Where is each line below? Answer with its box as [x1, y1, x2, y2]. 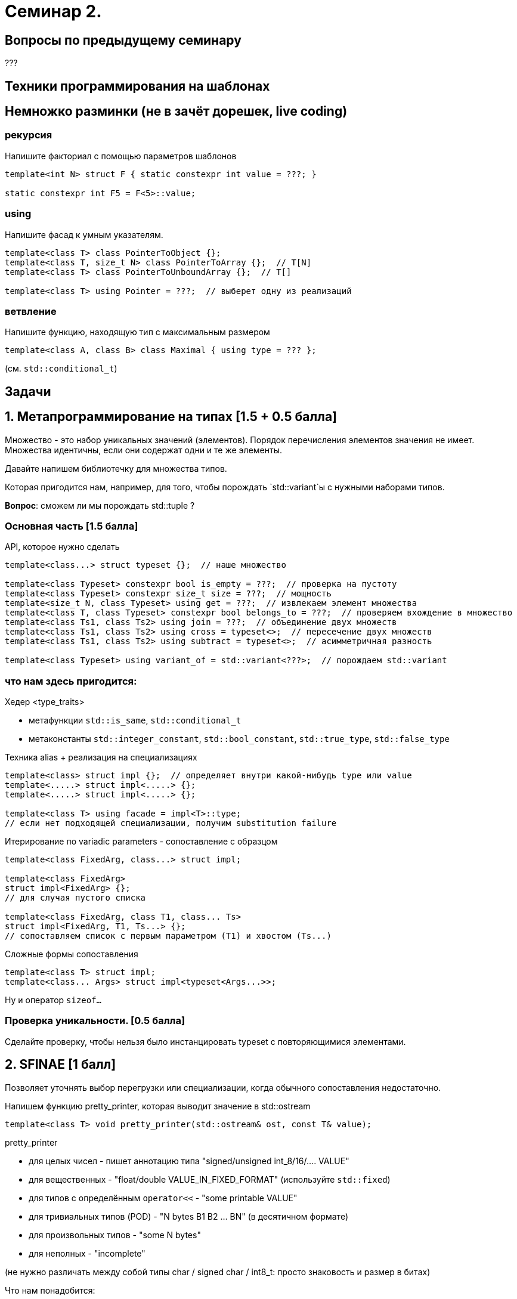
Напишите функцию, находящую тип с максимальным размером [5, 327, 270, 338]
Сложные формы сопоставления [5, 949, 138, 960]
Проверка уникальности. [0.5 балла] [5, 1015, 185, 1027]
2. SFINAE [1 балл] [5, 1057, 116, 1072]
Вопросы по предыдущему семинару [5, 32, 242, 48]
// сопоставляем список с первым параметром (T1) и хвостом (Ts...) [5, 931, 332, 941]
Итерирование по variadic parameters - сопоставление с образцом [5, 836, 278, 847]
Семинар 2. [5, 1, 102, 21]
